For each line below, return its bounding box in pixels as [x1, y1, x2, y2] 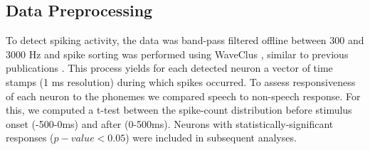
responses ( [6, 130, 54, 145]
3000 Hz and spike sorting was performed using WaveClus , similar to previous [6, 46, 349, 61]
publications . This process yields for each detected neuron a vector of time [6, 60, 333, 75]
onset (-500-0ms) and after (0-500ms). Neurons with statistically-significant [6, 116, 334, 131]
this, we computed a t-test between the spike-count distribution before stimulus [6, 102, 352, 117]
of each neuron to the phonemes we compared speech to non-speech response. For [6, 88, 361, 103]
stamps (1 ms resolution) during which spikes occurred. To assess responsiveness [6, 74, 356, 89]
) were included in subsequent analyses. [125, 130, 297, 145]
